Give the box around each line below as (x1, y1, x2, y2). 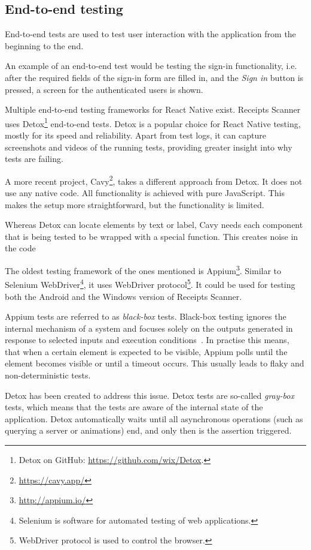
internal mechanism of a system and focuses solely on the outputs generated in (5, 321, 293, 334)
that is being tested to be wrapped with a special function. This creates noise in (5, 230, 298, 242)
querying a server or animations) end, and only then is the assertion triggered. (5, 424, 292, 437)
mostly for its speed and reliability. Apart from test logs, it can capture (5, 129, 266, 142)
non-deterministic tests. (5, 369, 91, 381)
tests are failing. (5, 152, 63, 165)
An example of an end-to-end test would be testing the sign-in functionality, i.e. (5, 59, 297, 72)
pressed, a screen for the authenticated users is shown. (5, 83, 203, 95)
